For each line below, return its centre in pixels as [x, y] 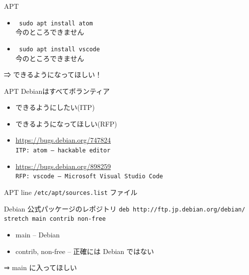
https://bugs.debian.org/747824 [63, 140]
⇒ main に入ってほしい [40, 267]
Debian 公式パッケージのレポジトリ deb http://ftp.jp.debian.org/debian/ [125, 208]
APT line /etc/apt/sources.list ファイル [71, 192]
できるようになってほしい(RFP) [66, 123]
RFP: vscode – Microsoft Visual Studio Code [89, 177]
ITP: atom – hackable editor [63, 151]
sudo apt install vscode [59, 49]
